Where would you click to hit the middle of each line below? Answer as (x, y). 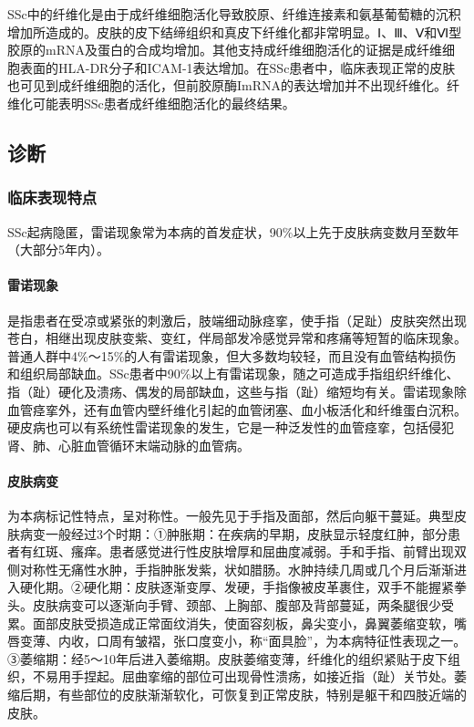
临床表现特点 (52, 197)
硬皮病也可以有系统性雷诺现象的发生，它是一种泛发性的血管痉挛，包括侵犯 (231, 427)
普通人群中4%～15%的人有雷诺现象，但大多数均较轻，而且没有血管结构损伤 (232, 355)
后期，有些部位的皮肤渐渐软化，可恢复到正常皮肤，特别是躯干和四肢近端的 (243, 695)
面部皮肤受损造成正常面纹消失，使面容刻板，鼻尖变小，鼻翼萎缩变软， (243, 623)
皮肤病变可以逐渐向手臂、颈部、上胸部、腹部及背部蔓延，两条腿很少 (237, 605)
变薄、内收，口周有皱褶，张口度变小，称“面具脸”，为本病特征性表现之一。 (243, 641)
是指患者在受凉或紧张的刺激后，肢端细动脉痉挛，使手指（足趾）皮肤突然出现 (237, 320)
